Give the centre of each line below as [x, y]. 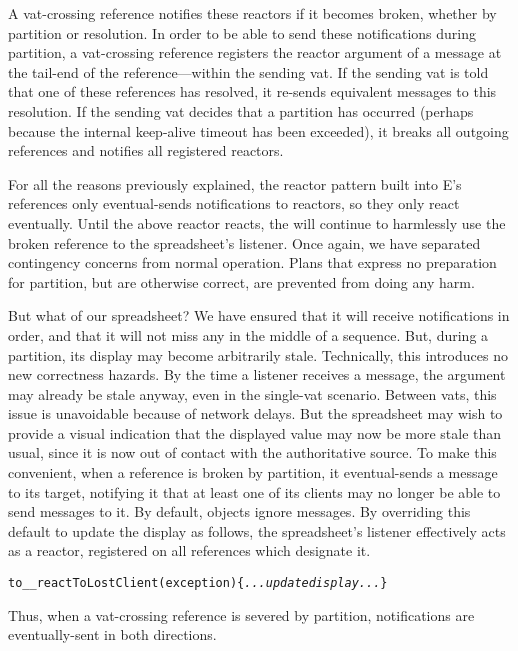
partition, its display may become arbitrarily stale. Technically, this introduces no [258, 354]
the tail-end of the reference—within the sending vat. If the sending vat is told [248, 71]
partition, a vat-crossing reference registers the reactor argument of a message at [255, 52]
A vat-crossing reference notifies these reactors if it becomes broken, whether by [252, 13]
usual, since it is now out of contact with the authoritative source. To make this [252, 452]
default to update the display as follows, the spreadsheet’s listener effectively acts [257, 530]
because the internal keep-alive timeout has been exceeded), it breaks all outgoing [258, 130]
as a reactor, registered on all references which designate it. [189, 550]
